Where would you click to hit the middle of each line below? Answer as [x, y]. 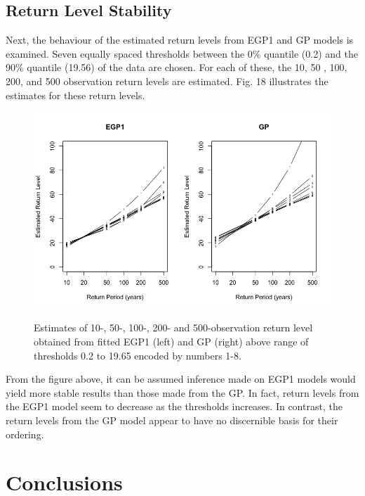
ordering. [25, 434]
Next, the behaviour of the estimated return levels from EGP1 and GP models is [180, 40]
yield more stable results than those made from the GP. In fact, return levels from [182, 392]
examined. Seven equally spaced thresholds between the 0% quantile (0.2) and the [182, 53]
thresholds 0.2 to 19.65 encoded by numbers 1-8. [138, 355]
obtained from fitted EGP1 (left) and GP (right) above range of [171, 341]
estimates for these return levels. [75, 95]
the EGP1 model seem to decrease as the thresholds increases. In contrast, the [174, 406]
